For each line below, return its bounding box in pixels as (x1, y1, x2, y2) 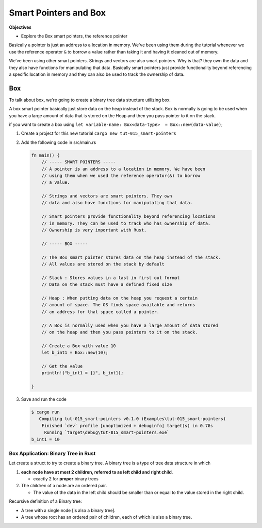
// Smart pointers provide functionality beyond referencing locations (41, 214, 216, 219)
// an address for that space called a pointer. (41, 309, 160, 315)
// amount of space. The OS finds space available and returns (41, 302, 196, 308)
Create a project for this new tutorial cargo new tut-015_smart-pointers (21, 130, 177, 136)
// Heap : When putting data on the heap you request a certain (41, 295, 198, 301)
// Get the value (41, 363, 83, 369)
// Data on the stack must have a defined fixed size (41, 282, 172, 287)
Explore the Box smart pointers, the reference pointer (21, 33, 128, 39)
